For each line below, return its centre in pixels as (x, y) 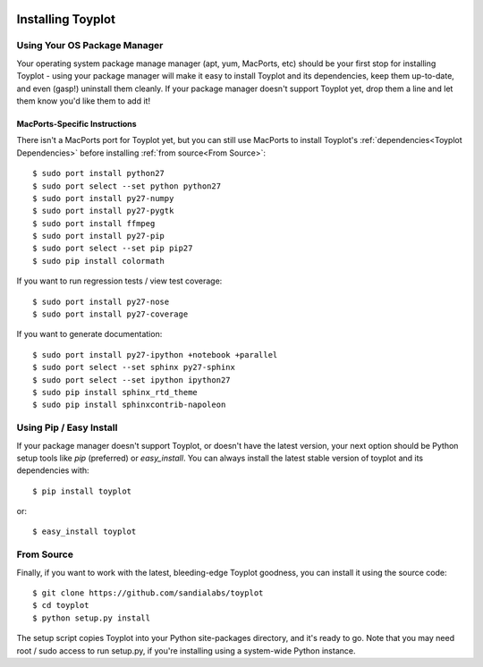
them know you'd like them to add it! (84, 101)
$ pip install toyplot (82, 491)
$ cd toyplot (61, 605)
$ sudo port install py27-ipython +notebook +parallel (155, 355)
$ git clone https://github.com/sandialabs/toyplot (148, 593)
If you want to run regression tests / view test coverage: (119, 281)
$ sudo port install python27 (99, 173)
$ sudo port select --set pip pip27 (113, 249)
